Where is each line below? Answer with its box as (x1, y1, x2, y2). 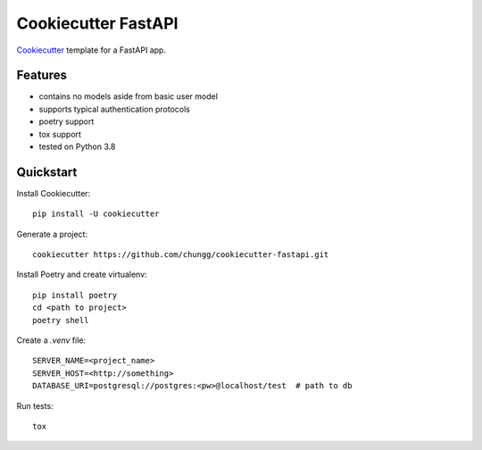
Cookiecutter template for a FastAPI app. (16, 45, 167, 55)
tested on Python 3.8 (38, 141, 116, 152)
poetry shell (32, 315, 89, 325)
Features (16, 68, 67, 83)
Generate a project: (16, 229, 88, 239)
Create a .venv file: (16, 335, 87, 346)
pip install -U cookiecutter (32, 209, 160, 219)
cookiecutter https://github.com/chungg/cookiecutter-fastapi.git (32, 250, 329, 260)
